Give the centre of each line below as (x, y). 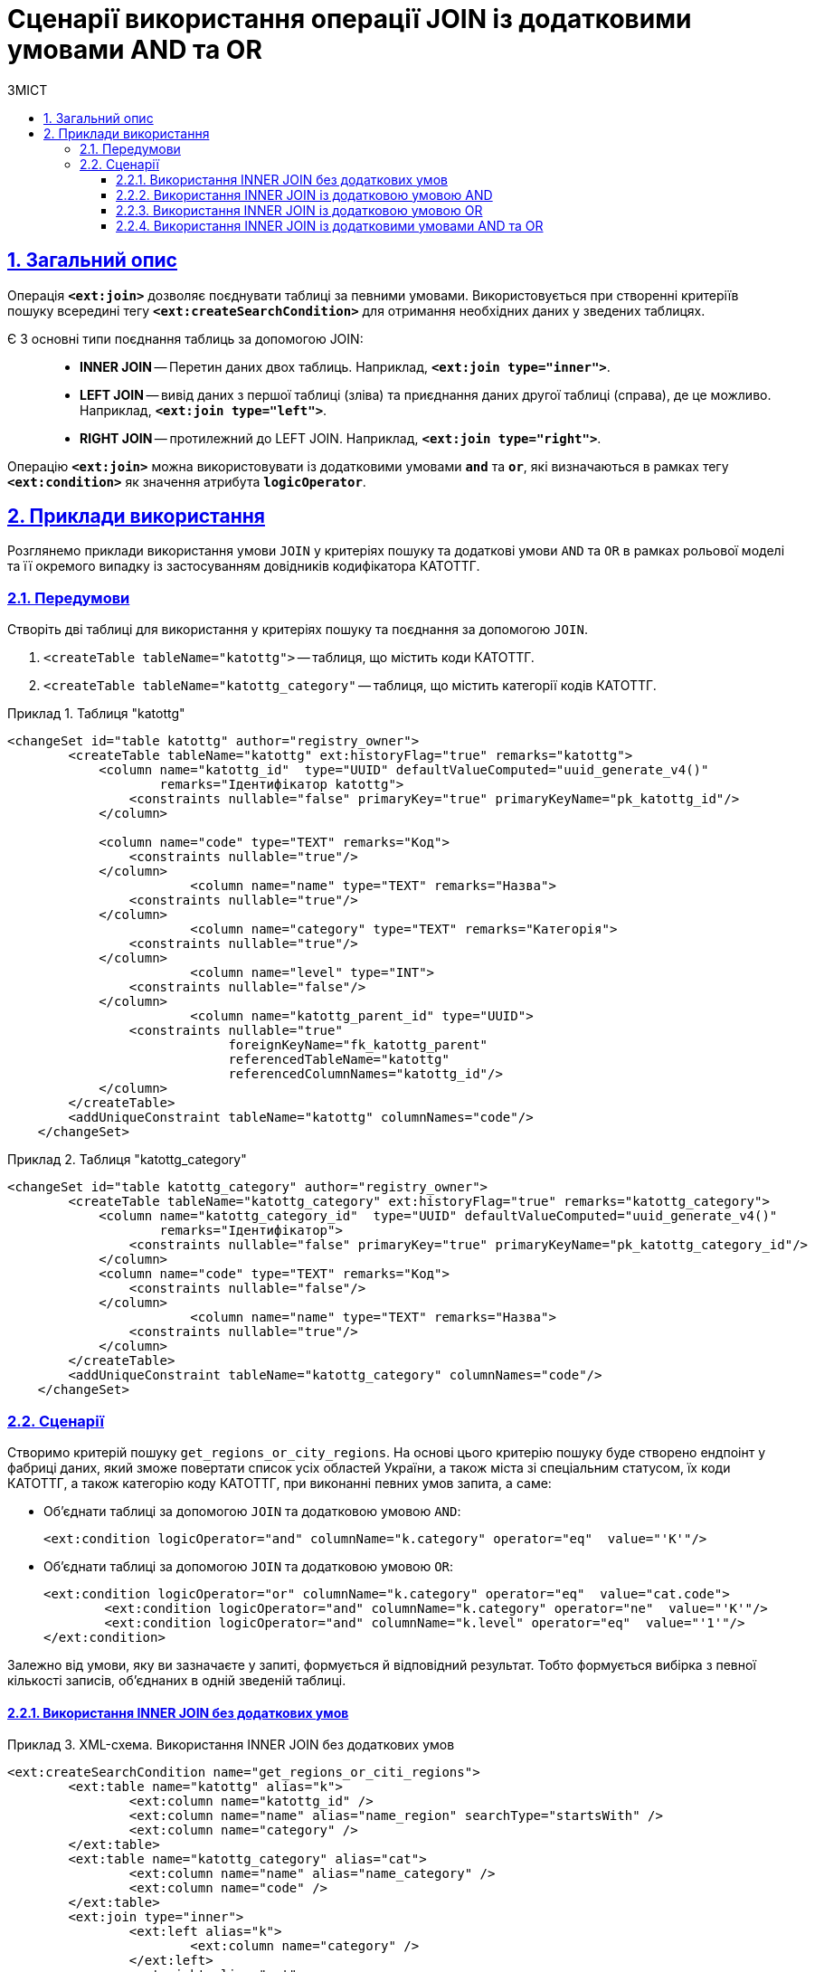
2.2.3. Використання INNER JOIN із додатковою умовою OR (299, 210)
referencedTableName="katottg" (339, 1060)
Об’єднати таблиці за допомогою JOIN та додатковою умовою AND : (252, 1511)
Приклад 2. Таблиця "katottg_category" (127, 1160)
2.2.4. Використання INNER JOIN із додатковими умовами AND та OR (330, 225)
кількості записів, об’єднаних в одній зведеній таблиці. (177, 1680)
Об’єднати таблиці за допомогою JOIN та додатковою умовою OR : (249, 1566)
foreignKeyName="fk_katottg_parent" (358, 1045)
